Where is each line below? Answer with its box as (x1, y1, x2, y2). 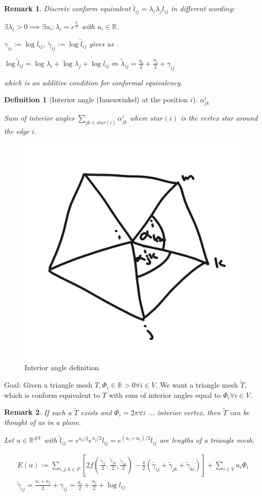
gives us (89, 38, 114, 49)
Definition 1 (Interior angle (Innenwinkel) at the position (4, 94, 188, 105)
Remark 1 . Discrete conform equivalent (4, 3, 131, 14)
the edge (4, 126, 30, 137)
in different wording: (171, 3, 235, 14)
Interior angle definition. (25, 362, 101, 373)
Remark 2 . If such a (4, 407, 72, 417)
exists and (80, 407, 112, 417)
